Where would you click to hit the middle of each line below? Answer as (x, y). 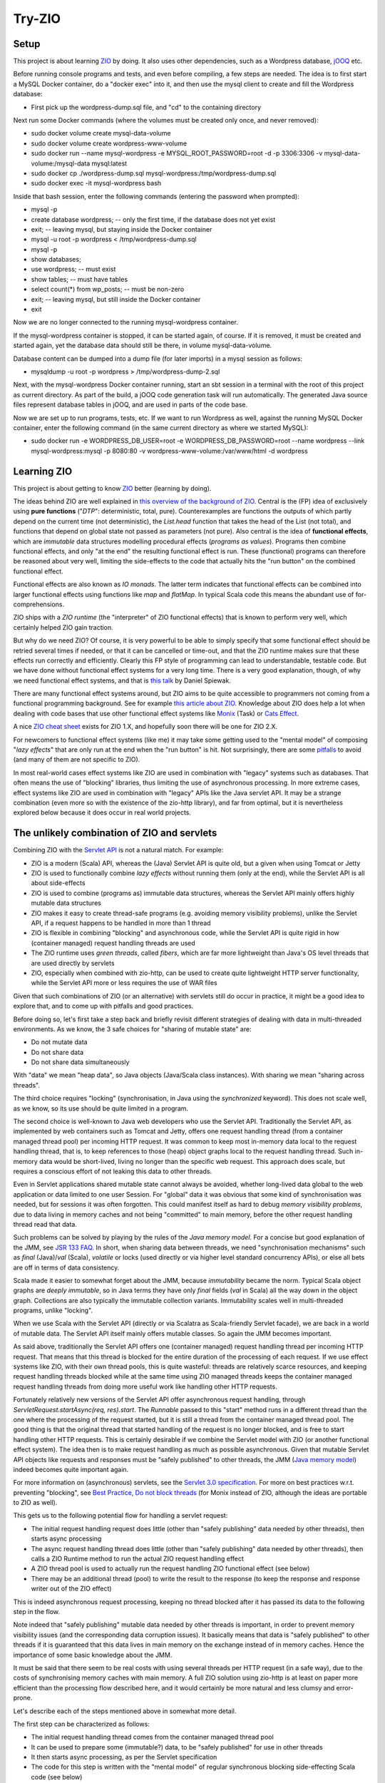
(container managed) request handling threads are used (113, 943)
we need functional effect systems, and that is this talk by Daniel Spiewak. (122, 680)
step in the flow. (37, 1611)
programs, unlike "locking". (53, 1311)
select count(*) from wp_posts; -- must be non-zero (108, 290)
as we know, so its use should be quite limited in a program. (101, 1108)
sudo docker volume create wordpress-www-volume (109, 143)
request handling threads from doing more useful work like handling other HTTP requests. (145, 1386)
